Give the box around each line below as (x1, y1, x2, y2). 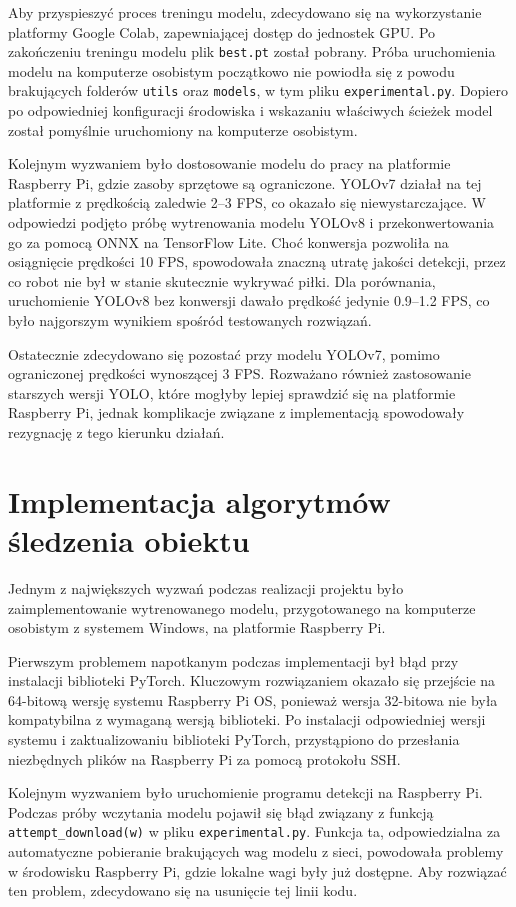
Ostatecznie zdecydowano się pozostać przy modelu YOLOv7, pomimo (8, 343, 440, 364)
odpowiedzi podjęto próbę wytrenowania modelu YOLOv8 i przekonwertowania (8, 212, 495, 233)
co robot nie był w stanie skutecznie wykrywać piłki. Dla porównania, (8, 270, 436, 291)
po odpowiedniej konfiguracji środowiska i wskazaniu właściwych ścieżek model (8, 100, 493, 121)
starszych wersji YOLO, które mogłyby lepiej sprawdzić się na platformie (8, 382, 456, 403)
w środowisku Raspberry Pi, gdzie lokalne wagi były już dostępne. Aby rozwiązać (8, 860, 507, 881)
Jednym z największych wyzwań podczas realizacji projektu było (8, 577, 404, 598)
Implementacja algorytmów (8, 480, 391, 521)
